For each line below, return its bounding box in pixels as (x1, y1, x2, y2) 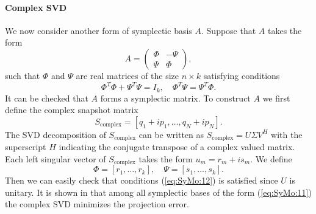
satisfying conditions (203, 69, 280, 81)
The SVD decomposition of (5, 128, 106, 140)
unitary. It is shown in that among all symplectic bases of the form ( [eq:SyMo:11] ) (5, 185, 312, 198)
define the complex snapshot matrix (5, 103, 138, 116)
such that (5, 69, 40, 81)
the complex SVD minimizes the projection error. (5, 198, 189, 210)
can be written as (138, 128, 204, 140)
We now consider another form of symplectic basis (5, 24, 192, 36)
